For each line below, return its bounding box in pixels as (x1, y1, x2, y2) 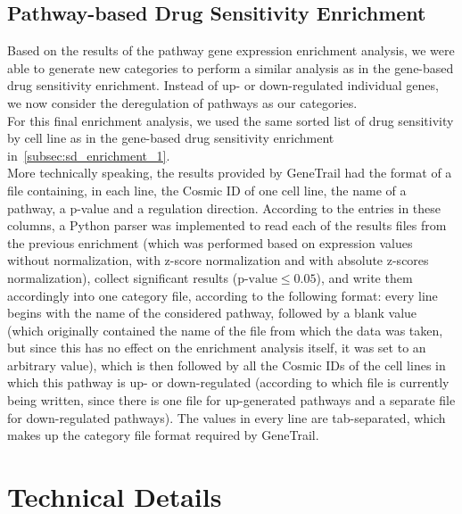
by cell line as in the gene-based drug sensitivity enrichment (7, 128, 334, 147)
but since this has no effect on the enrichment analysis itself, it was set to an (7, 338, 426, 357)
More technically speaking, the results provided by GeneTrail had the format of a (7, 163, 452, 182)
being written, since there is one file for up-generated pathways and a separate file (7, 391, 456, 410)
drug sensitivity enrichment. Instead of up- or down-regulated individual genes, (7, 76, 439, 95)
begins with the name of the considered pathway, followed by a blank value (7, 303, 417, 322)
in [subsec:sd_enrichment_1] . (7, 145, 170, 164)
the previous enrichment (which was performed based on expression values (7, 233, 413, 252)
